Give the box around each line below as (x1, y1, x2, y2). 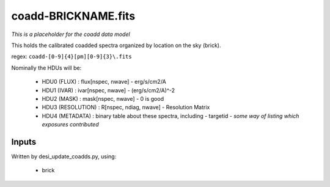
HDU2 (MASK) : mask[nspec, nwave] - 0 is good (42, 95, 164, 102)
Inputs (11, 136, 37, 147)
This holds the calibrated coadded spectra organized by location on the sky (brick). (11, 42, 221, 49)
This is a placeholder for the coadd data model (11, 31, 131, 38)
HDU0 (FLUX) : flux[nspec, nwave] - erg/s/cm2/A (42, 78, 166, 86)
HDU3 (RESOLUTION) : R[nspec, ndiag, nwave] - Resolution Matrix (42, 104, 210, 111)
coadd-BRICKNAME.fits (11, 9, 136, 23)
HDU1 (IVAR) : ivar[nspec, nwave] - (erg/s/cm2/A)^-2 (42, 86, 175, 94)
